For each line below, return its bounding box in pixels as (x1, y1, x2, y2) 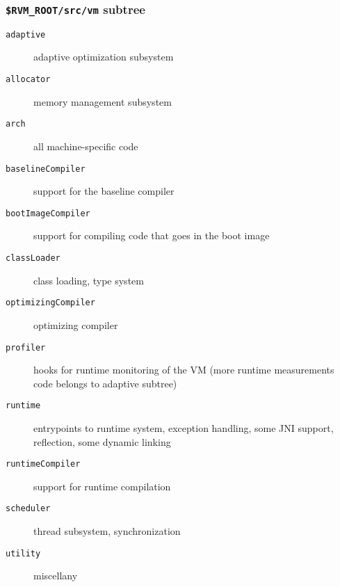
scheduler (6, 504, 51, 514)
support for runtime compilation (33, 479, 171, 493)
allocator (6, 74, 51, 85)
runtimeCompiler (6, 459, 81, 469)
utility (6, 548, 41, 558)
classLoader (6, 253, 60, 264)
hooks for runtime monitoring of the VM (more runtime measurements (33, 362, 334, 377)
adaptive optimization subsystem (33, 49, 174, 64)
